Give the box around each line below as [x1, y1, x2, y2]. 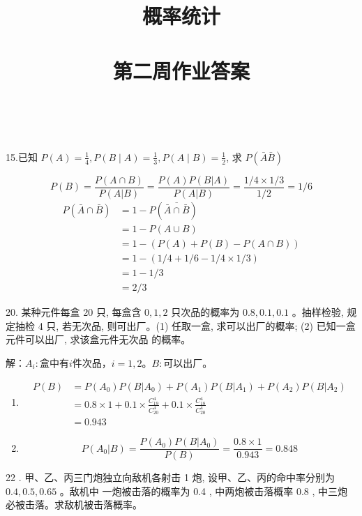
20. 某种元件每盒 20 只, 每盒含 [6, 305, 142, 319]
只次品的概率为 [171, 305, 240, 319]
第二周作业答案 [112, 56, 250, 84]
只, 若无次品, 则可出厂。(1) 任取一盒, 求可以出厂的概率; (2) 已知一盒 [46, 318, 356, 333]
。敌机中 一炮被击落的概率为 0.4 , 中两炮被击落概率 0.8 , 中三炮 [59, 483, 348, 498]
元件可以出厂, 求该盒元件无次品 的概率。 [6, 332, 191, 347]
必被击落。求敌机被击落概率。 [6, 497, 142, 512]
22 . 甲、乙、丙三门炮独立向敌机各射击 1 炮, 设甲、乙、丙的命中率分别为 [6, 470, 335, 485]
